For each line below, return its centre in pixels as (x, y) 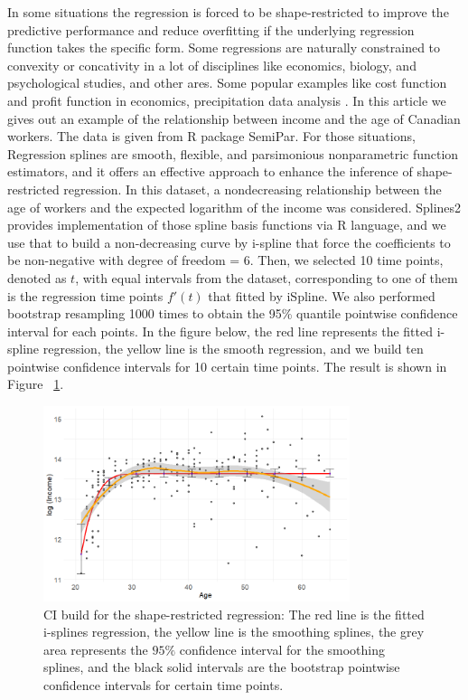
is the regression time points (85, 295)
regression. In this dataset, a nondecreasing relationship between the (253, 189)
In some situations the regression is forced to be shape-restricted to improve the (228, 12)
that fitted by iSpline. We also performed (322, 295)
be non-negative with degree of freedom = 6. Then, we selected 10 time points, (225, 260)
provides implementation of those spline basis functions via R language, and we (227, 225)
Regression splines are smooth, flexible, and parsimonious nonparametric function (233, 153)
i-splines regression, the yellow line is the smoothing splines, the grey (234, 632)
